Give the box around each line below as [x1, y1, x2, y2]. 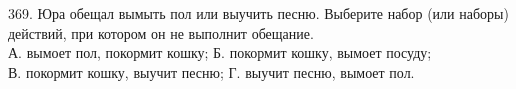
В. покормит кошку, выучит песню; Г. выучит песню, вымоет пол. [8, 61, 415, 82]
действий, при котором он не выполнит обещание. [8, 22, 314, 43]
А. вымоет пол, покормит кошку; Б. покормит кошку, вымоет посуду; [8, 42, 432, 63]
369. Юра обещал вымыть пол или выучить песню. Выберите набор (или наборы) [8, 3, 509, 23]
